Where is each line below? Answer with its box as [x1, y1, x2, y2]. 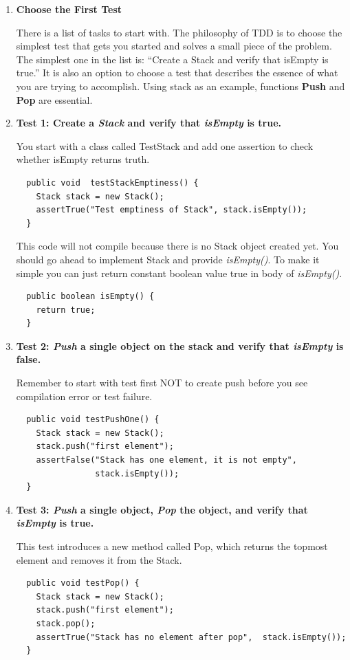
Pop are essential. [16, 92, 93, 107]
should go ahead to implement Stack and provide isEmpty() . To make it [16, 252, 320, 266]
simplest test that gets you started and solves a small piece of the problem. [16, 38, 332, 53]
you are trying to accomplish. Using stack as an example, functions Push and [16, 78, 345, 93]
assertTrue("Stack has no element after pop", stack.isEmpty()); [36, 632, 347, 642]
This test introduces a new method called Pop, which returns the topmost [16, 539, 328, 553]
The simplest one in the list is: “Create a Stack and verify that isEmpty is [16, 52, 329, 66]
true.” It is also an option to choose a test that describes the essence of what [16, 65, 338, 80]
